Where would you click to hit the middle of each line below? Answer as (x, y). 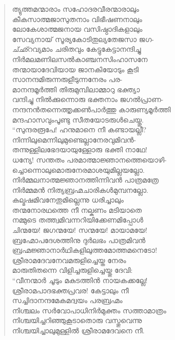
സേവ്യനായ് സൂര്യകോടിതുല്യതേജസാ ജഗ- (83, 39)
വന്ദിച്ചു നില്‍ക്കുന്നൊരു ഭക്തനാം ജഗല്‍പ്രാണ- (88, 99)
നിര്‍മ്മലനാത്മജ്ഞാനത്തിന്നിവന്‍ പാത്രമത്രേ (85, 180)
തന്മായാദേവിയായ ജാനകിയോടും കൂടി (75, 69)
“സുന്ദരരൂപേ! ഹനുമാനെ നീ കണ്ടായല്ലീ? (79, 129)
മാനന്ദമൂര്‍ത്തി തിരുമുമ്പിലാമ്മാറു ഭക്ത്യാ (76, 89)
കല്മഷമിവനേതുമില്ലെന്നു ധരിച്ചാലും (68, 200)
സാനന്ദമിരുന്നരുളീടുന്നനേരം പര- (67, 79)
